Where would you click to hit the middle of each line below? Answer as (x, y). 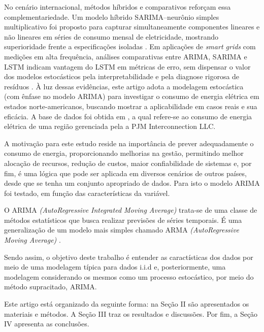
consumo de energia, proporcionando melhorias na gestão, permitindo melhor (124, 153)
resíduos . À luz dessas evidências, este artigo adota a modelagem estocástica (124, 86)
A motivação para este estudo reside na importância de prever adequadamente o (129, 143)
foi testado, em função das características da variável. (87, 193)
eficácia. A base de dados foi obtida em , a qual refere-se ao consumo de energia (128, 116)
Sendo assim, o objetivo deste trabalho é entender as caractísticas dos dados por (129, 257)
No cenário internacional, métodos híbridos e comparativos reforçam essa (118, 7)
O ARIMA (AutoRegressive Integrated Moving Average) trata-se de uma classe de (131, 210)
